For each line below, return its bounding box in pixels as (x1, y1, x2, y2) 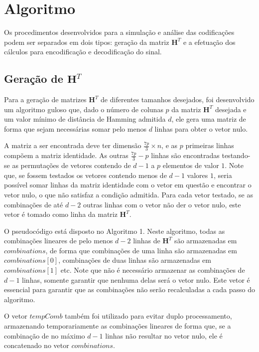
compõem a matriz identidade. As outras (4, 150, 129, 161)
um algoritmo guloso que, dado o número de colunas (4, 104, 163, 114)
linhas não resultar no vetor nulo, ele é (105, 330, 223, 341)
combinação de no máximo (4, 330, 85, 341)
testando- (222, 150, 251, 161)
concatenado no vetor (4, 340, 69, 351)
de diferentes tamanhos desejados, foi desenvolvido (101, 94, 255, 105)
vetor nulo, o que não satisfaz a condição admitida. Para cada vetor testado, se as (4, 189, 253, 199)
